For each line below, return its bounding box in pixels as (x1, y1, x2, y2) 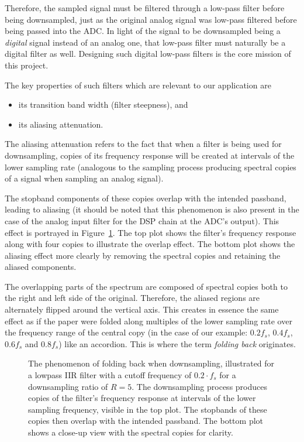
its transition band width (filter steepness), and (18, 98, 188, 111)
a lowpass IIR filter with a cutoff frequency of (28, 369, 192, 381)
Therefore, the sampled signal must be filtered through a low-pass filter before (5, 2, 285, 13)
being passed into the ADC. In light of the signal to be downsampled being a (5, 25, 281, 37)
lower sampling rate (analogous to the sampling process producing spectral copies (5, 160, 296, 173)
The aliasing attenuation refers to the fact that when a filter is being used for (5, 138, 282, 150)
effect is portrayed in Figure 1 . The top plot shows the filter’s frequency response (5, 226, 296, 238)
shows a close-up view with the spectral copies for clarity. (28, 426, 233, 438)
